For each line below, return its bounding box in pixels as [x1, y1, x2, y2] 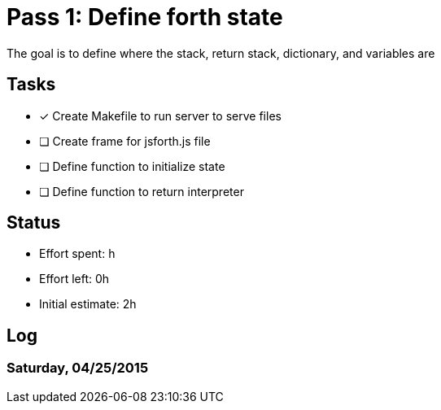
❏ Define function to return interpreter [39, 184, 244, 198]
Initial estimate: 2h [39, 297, 137, 312]
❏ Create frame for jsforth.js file [39, 133, 211, 148]
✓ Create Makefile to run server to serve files [39, 108, 282, 123]
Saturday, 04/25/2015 [7, 360, 149, 377]
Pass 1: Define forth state [7, 3, 283, 31]
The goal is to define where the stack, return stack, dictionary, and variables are [7, 46, 435, 60]
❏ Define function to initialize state [39, 159, 225, 173]
